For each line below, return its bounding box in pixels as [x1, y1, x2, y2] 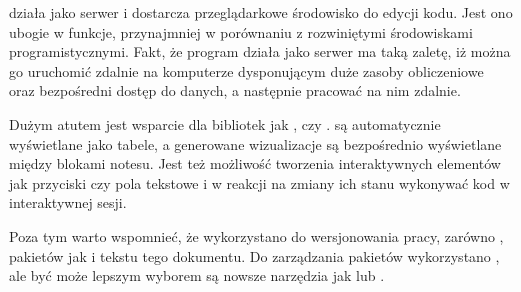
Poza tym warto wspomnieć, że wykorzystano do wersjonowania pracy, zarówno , [9, 225, 504, 246]
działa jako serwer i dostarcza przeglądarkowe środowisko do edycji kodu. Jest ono [9, 2, 513, 22]
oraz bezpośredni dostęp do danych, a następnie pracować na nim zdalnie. [9, 80, 461, 101]
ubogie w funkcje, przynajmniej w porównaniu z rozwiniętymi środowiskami [9, 21, 473, 42]
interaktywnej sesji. [9, 192, 127, 213]
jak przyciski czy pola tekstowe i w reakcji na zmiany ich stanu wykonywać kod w [9, 172, 510, 193]
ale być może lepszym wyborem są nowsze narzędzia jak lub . [9, 265, 385, 286]
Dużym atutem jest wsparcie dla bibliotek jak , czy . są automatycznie [9, 113, 441, 134]
